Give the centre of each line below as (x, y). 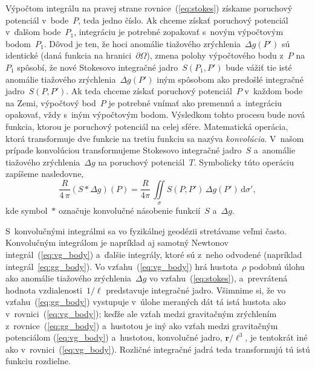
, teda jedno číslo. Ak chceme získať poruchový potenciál (183, 20)
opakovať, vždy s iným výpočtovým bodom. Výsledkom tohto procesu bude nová (155, 114)
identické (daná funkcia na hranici (69, 55)
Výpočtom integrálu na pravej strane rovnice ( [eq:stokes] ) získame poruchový (149, 8)
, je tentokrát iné (276, 337)
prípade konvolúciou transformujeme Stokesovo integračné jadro (124, 150)
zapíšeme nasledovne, (45, 174)
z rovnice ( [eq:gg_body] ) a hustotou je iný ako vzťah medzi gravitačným (142, 325)
